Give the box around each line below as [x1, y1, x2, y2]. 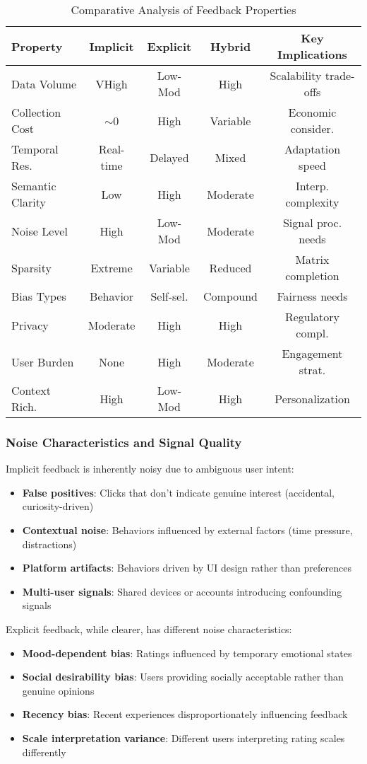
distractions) [22, 536, 77, 551]
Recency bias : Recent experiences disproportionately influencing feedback [22, 707, 348, 722]
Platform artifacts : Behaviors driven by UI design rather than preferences [22, 560, 351, 575]
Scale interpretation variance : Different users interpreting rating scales [22, 730, 345, 745]
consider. [290, 120, 335, 137]
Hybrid [210, 37, 251, 54]
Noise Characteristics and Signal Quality [6, 433, 242, 451]
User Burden [11, 353, 74, 370]
